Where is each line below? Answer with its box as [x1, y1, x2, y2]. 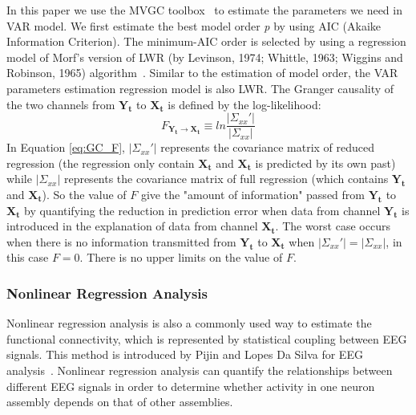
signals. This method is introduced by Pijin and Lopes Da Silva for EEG [6, 346, 363, 363]
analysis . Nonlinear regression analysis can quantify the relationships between [6, 361, 393, 378]
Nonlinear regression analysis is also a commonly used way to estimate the [6, 315, 372, 332]
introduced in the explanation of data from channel [6, 218, 258, 234]
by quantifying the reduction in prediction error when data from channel [24, 201, 381, 218]
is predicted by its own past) [255, 154, 396, 171]
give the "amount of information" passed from [140, 186, 365, 202]
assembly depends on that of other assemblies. [6, 393, 233, 410]
